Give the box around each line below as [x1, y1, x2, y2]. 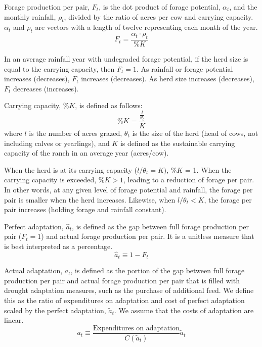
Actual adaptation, [4, 265, 63, 276]
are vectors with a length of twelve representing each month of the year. [35, 22, 258, 32]
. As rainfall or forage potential [136, 63, 233, 74]
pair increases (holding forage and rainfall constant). [4, 204, 166, 215]
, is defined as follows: [75, 100, 143, 111]
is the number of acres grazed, [29, 128, 122, 138]
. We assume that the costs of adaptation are [114, 305, 254, 315]
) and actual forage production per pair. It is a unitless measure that [41, 231, 254, 241]
